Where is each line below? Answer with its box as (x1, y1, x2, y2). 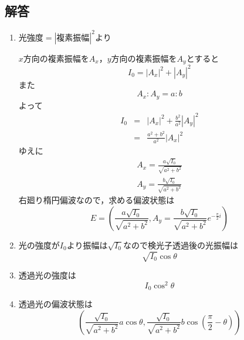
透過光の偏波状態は (18, 298, 93, 310)
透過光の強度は (18, 269, 76, 281)
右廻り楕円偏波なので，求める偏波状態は (18, 194, 175, 206)
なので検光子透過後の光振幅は (123, 238, 239, 251)
